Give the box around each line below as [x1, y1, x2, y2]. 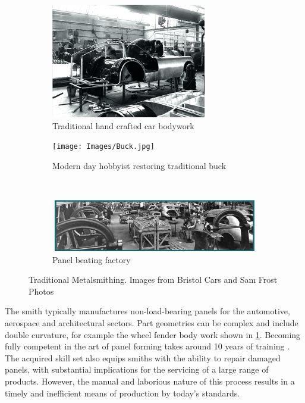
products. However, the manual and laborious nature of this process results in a [5, 374, 295, 387]
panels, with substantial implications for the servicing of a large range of [5, 363, 269, 376]
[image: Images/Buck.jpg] [52, 142, 155, 151]
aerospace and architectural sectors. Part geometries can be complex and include [5, 316, 298, 329]
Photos [29, 285, 54, 297]
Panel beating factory [52, 253, 131, 265]
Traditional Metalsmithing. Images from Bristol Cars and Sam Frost [29, 273, 278, 286]
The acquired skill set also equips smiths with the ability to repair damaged [5, 351, 281, 364]
